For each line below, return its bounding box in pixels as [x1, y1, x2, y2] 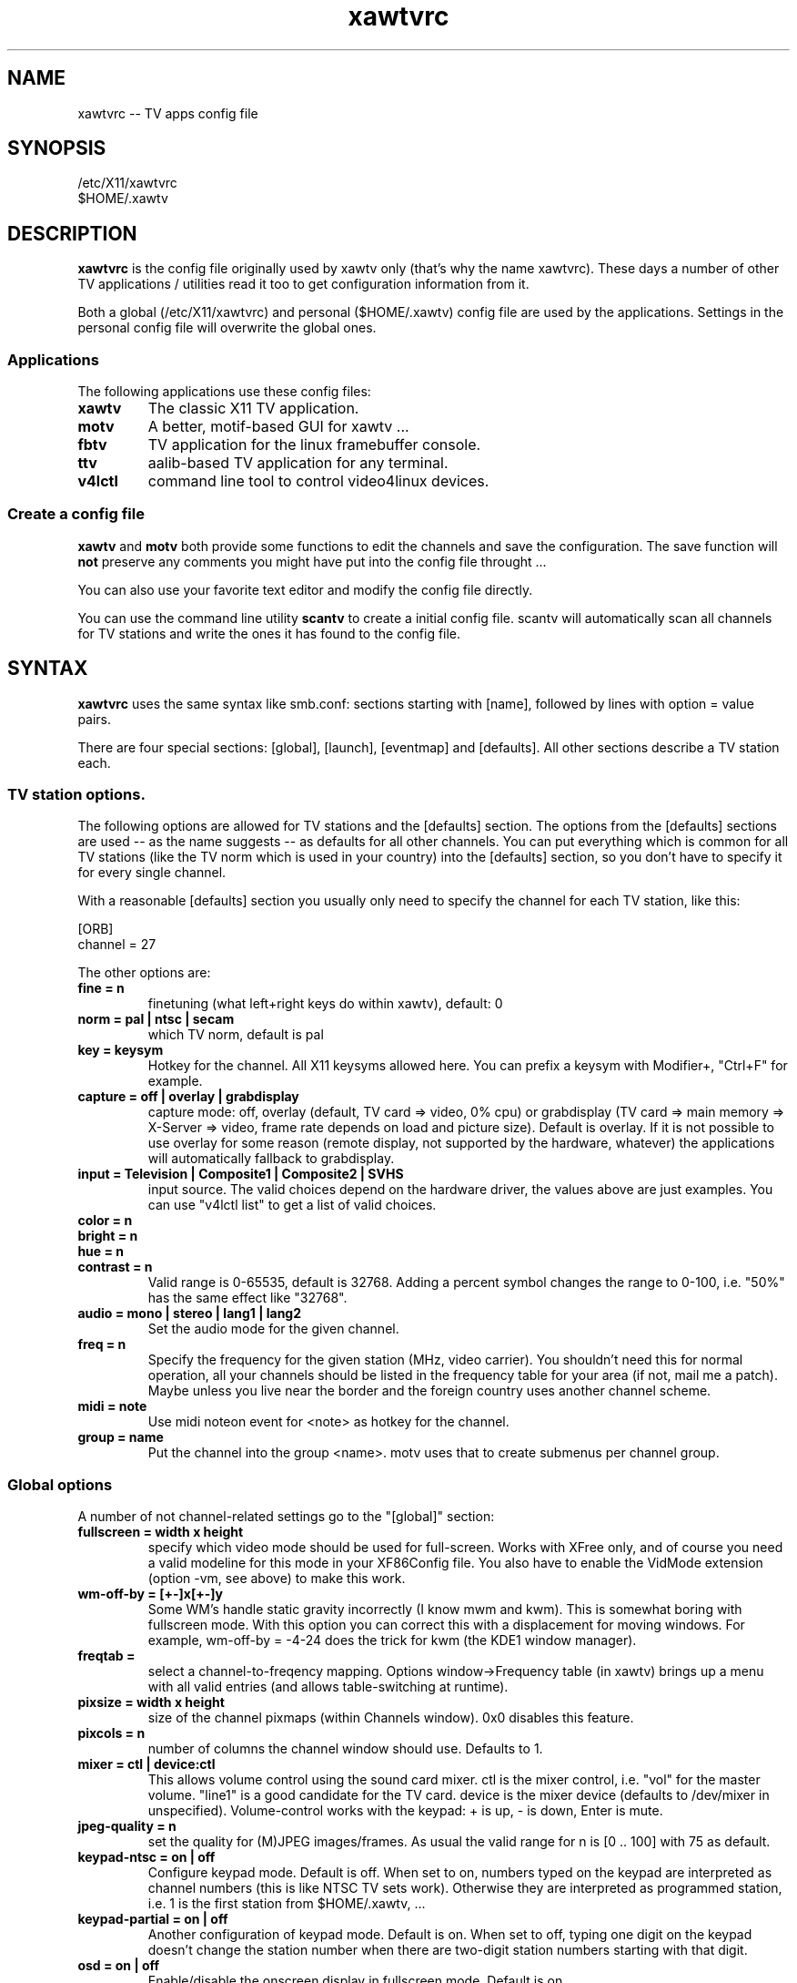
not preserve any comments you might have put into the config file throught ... [77, 553, 547, 569]
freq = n [77, 1336, 126, 1353]
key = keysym [77, 1042, 164, 1058]
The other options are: [77, 965, 211, 981]
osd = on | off [77, 1957, 160, 1974]
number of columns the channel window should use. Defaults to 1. [147, 1741, 543, 1757]
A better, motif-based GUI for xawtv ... [147, 417, 409, 436]
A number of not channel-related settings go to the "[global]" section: [77, 1508, 495, 1525]
